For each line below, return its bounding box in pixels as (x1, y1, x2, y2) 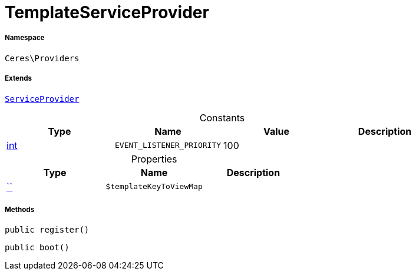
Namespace (5, 34, 45, 42)
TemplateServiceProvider (5, 2, 209, 22)
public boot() (5, 243, 70, 253)
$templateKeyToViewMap (105, 182, 203, 191)
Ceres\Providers (5, 53, 80, 63)
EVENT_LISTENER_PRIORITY (115, 141, 222, 150)
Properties (131, 153, 177, 165)
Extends (5, 74, 32, 83)
